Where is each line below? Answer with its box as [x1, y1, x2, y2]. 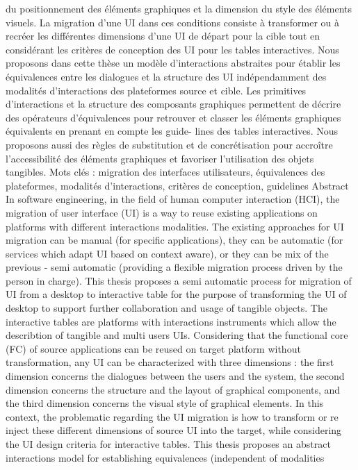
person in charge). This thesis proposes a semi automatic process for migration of [6, 273, 352, 287]
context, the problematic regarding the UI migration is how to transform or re [6, 409, 339, 423]
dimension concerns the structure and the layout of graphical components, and [6, 382, 341, 396]
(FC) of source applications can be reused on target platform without [6, 341, 301, 355]
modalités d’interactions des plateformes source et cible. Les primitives [6, 83, 307, 97]
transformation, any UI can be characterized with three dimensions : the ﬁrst [6, 355, 334, 369]
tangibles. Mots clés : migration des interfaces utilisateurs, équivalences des [6, 165, 325, 179]
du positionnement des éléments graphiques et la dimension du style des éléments [6, 1, 352, 15]
